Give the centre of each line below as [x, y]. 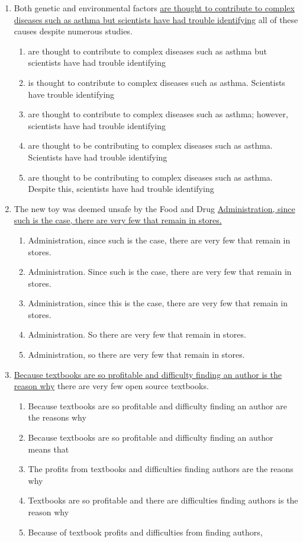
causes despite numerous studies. [73, 31]
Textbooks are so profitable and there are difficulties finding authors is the [163, 500]
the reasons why [57, 417]
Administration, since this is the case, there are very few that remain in [158, 303]
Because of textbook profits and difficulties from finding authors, [145, 532]
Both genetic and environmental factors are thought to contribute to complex [154, 8]
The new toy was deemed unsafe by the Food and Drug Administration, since [154, 208]
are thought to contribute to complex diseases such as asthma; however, [158, 114]
